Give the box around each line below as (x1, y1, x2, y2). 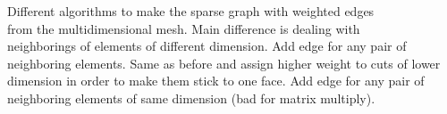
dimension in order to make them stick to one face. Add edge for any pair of (7, 71, 425, 90)
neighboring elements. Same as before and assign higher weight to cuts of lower (7, 53, 441, 72)
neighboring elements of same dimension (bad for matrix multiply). (7, 88, 375, 107)
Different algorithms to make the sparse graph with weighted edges (7, 2, 375, 20)
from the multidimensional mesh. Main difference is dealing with (7, 19, 360, 37)
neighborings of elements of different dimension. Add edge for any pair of (7, 37, 407, 55)
